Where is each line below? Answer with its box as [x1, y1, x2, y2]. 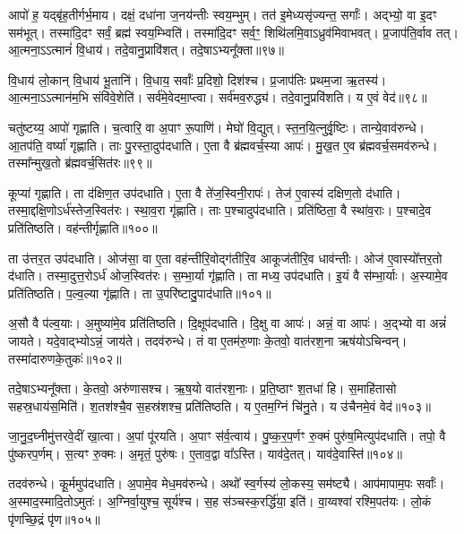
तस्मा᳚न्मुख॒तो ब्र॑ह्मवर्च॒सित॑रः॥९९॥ [8, 153, 152, 172]
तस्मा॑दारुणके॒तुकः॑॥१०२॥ [8, 349, 122, 367]
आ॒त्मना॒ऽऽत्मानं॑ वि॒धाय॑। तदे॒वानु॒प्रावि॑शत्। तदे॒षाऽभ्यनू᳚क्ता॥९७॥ [8, 40, 284, 59]
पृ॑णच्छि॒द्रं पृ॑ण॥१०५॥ [8, 509, 100, 528]
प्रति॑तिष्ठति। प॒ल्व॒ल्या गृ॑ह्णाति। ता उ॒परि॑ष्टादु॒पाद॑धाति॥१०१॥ [8, 283, 271, 302]
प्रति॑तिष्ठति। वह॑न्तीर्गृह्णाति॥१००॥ [8, 218, 158, 237]
